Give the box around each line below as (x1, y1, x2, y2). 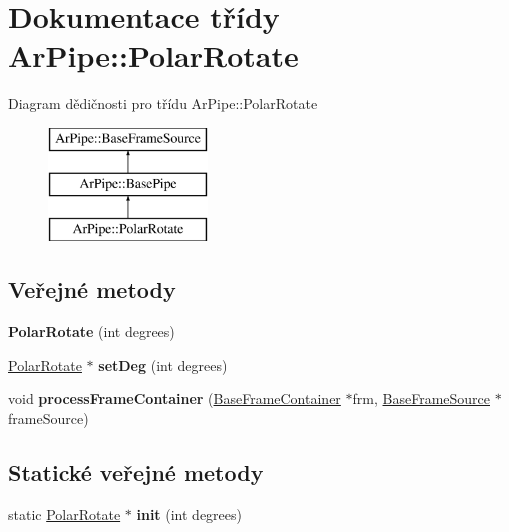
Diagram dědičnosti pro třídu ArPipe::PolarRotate (8, 93, 318, 114)
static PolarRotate (8, 503, 121, 524)
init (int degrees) (136, 503, 242, 524)
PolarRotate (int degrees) (8, 321, 175, 342)
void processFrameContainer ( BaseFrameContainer (8, 388, 341, 409)
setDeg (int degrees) (98, 354, 228, 375)
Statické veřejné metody (8, 456, 264, 487)
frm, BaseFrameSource (352, 388, 490, 409)
